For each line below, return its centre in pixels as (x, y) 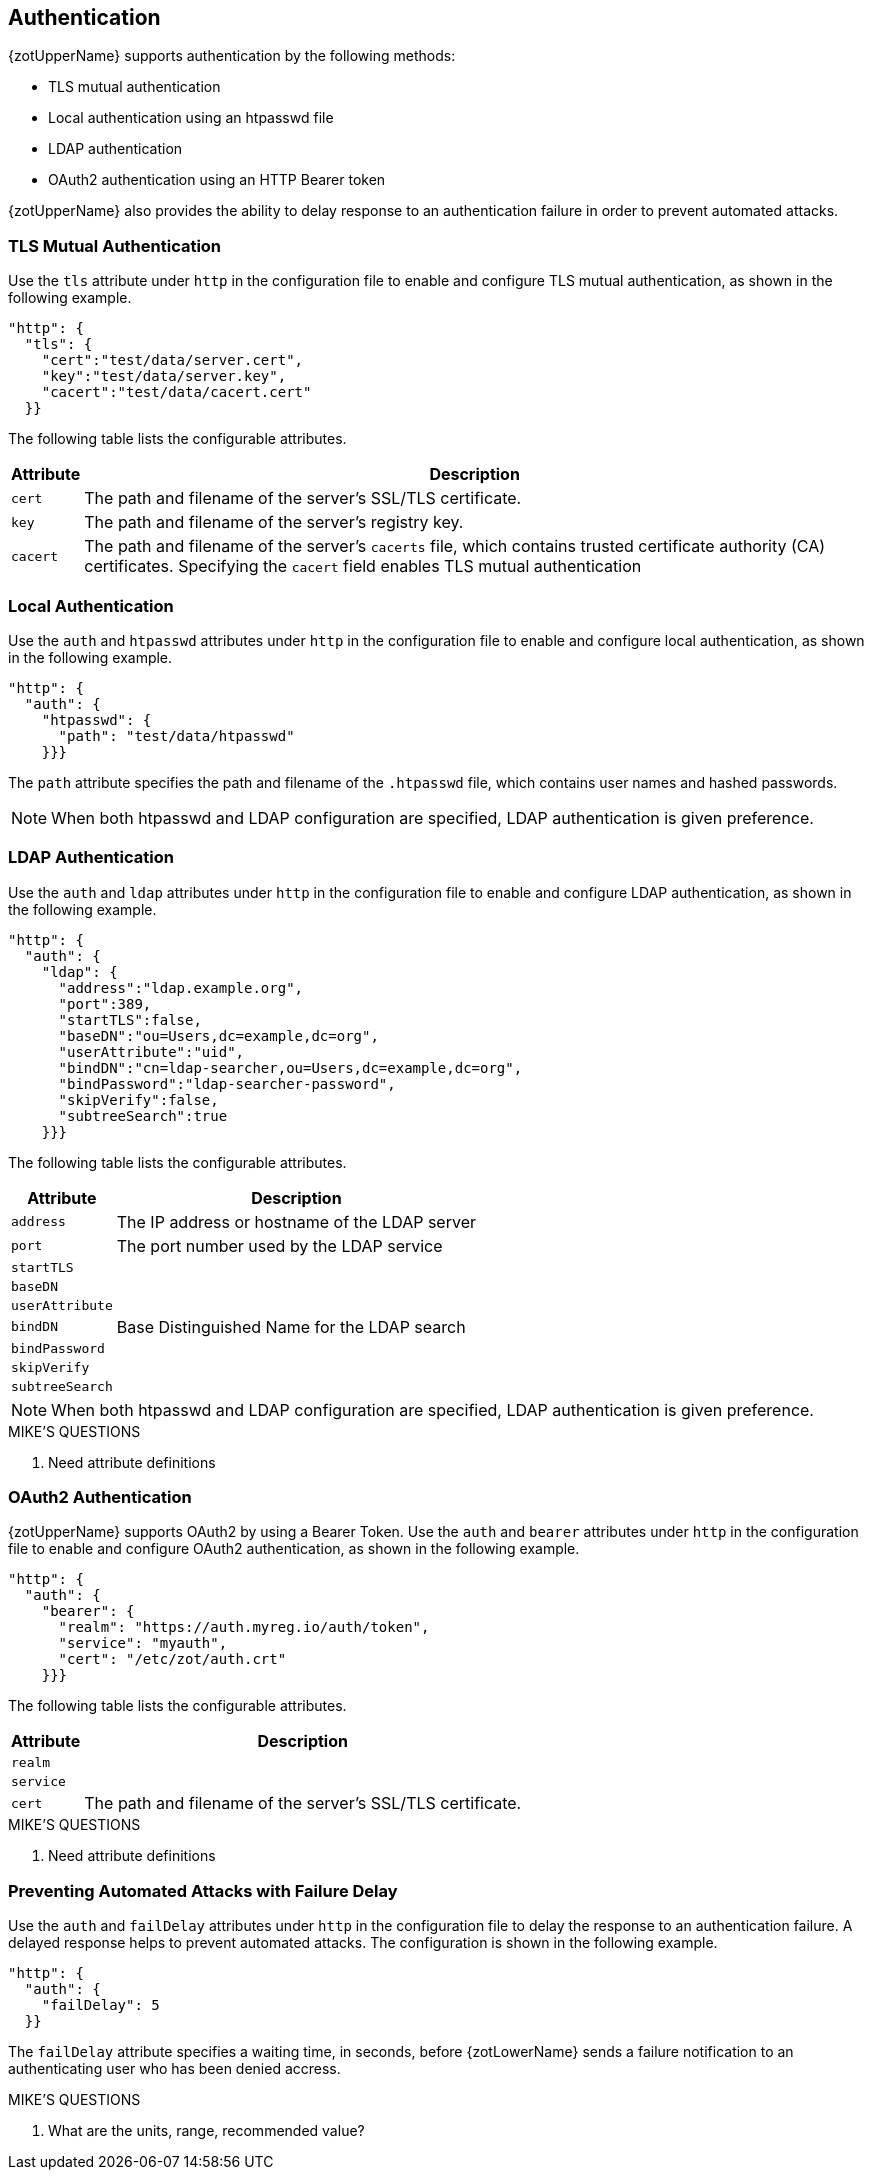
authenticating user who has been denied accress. (174, 2069)
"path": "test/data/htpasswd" (176, 735)
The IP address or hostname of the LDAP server (296, 1221)
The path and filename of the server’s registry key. (274, 522)
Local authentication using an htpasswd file (191, 118)
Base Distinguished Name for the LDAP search (291, 1326)
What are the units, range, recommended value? (206, 2131)
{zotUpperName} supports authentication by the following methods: (232, 56)
